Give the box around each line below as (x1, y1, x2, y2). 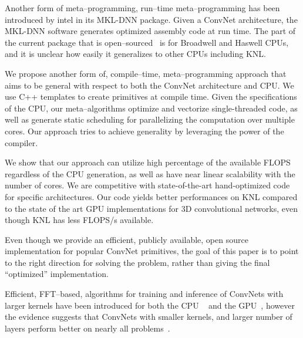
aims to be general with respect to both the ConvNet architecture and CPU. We (5, 79, 294, 91)
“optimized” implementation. (5, 268, 109, 280)
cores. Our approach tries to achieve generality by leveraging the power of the (5, 124, 284, 137)
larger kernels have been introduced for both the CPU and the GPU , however (5, 299, 295, 311)
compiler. (5, 136, 38, 148)
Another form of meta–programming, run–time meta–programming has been (5, 2, 280, 13)
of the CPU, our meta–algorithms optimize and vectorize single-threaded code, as (5, 102, 298, 114)
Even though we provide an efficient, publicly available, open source (5, 233, 248, 245)
